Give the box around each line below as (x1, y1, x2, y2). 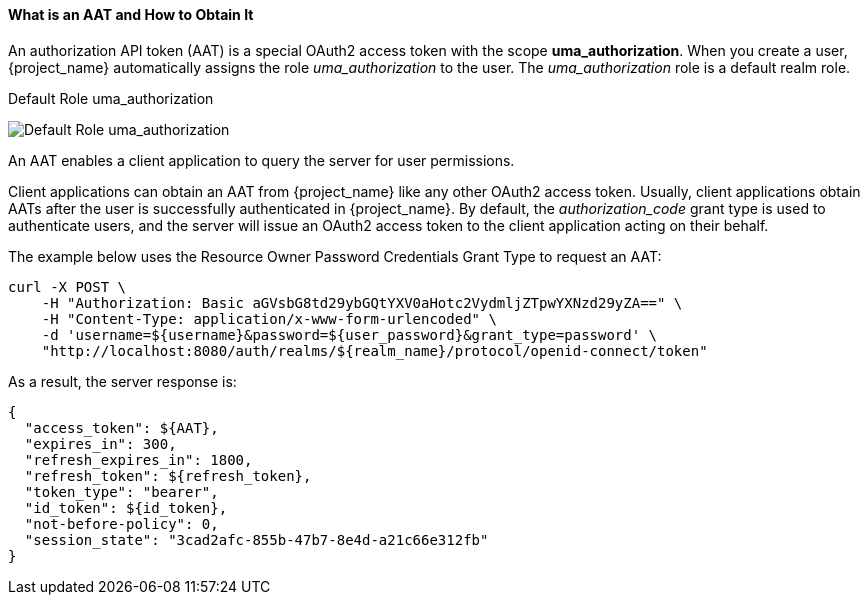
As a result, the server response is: (8, 372, 237, 390)
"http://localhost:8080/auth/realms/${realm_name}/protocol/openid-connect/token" (41, 342, 708, 359)
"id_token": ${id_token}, (24, 499, 228, 516)
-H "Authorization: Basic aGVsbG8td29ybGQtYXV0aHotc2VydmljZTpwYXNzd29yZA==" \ (41, 294, 683, 311)
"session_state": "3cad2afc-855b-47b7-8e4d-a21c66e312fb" (24, 531, 489, 548)
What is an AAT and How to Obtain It (8, 6, 254, 23)
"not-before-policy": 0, (24, 515, 219, 532)
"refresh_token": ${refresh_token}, (24, 467, 312, 484)
